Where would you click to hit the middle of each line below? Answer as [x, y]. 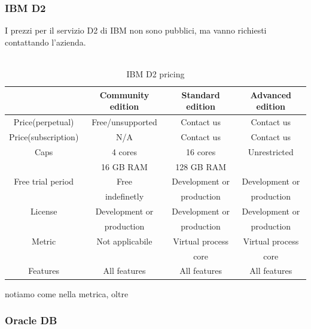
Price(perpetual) [44, 122]
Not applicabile [124, 241]
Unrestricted [271, 151]
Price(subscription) [44, 136]
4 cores [124, 151]
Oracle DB [31, 320]
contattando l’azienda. [45, 42]
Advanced [271, 94]
